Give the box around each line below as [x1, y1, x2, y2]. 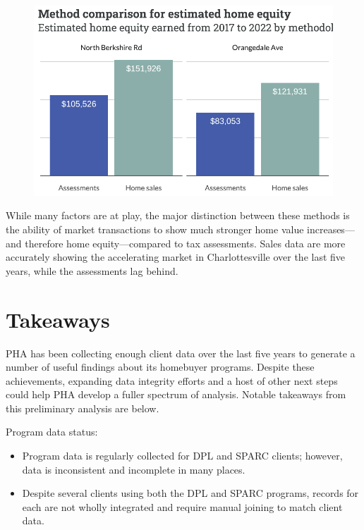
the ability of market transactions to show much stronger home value [6, 222, 304, 236]
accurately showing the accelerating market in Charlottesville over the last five [6, 249, 346, 264]
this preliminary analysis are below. [6, 400, 159, 415]
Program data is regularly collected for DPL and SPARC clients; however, [22, 448, 343, 463]
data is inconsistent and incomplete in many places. [22, 462, 245, 476]
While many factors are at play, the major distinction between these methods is [6, 208, 350, 223]
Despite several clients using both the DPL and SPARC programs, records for [22, 486, 359, 500]
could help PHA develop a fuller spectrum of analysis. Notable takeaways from [6, 387, 346, 402]
